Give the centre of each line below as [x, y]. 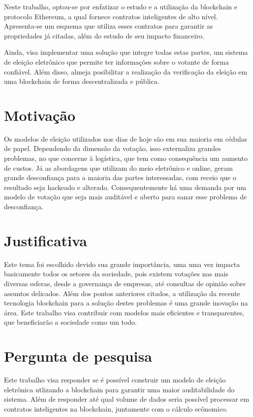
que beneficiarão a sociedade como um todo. [70, 322]
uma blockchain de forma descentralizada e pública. [82, 81]
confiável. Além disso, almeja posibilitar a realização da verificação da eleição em [126, 71]
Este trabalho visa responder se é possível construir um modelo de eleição [115, 380]
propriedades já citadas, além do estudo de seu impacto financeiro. [104, 35]
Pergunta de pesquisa [78, 356]
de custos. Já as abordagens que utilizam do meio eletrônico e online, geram [118, 168]
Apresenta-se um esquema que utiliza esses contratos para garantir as [109, 26]
